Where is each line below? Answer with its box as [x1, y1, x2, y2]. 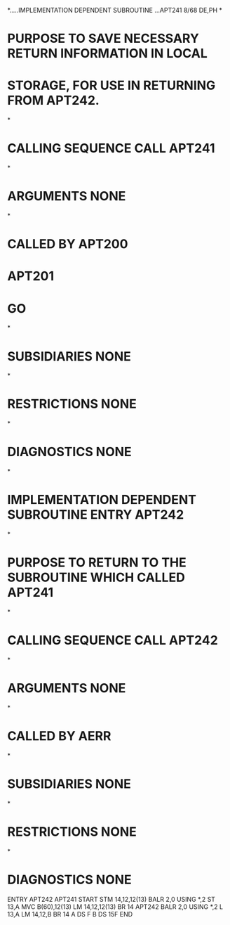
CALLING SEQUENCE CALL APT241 [7, 141, 215, 157]
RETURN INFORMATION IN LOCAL [7, 46, 208, 62]
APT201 [7, 269, 55, 284]
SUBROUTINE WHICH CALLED [7, 569, 186, 586]
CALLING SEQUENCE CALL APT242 [7, 633, 219, 649]
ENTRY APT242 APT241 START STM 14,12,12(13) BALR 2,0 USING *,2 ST [7, 895, 216, 903]
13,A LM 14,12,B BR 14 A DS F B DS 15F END [7, 910, 133, 918]
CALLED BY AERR [7, 728, 111, 744]
